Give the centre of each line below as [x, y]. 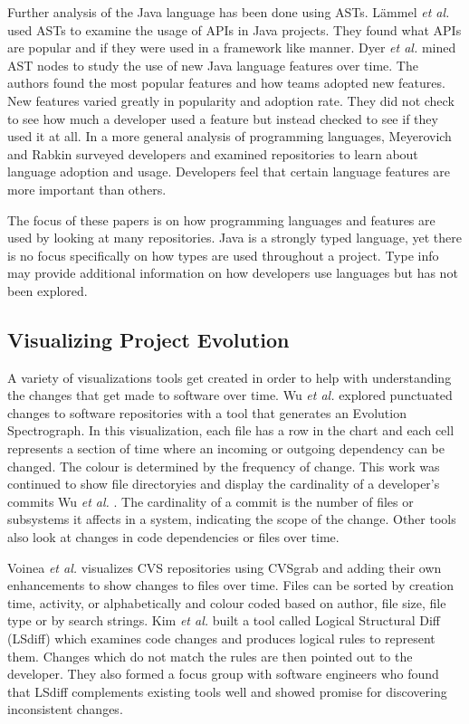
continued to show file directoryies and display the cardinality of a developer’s [224, 484]
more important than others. [87, 189]
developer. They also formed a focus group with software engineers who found [223, 674]
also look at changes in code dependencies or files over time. [173, 537]
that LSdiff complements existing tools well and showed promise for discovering [227, 691]
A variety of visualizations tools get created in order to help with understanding [230, 377]
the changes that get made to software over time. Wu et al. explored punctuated [230, 395]
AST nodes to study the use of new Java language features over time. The [213, 65]
